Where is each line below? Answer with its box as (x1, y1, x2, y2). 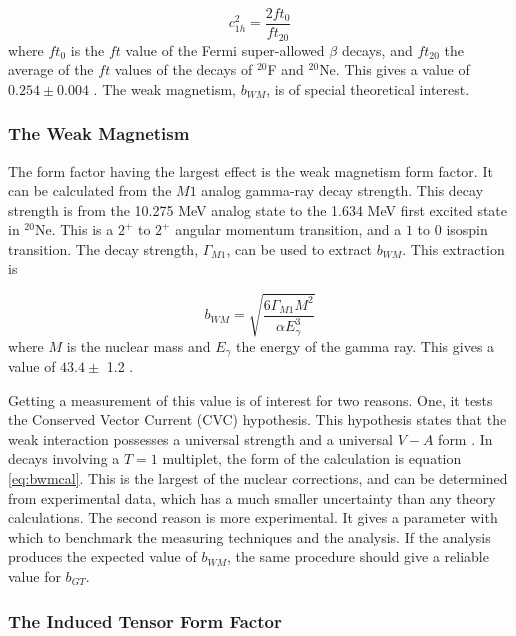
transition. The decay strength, (8, 238, 199, 259)
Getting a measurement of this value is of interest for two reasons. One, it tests (8, 389, 493, 410)
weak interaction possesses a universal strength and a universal (8, 428, 393, 449)
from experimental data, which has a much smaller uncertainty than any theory (8, 487, 496, 508)
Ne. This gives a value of (319, 59, 470, 80)
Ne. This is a (34, 219, 114, 240)
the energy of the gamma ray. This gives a (236, 335, 495, 356)
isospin (446, 219, 488, 240)
